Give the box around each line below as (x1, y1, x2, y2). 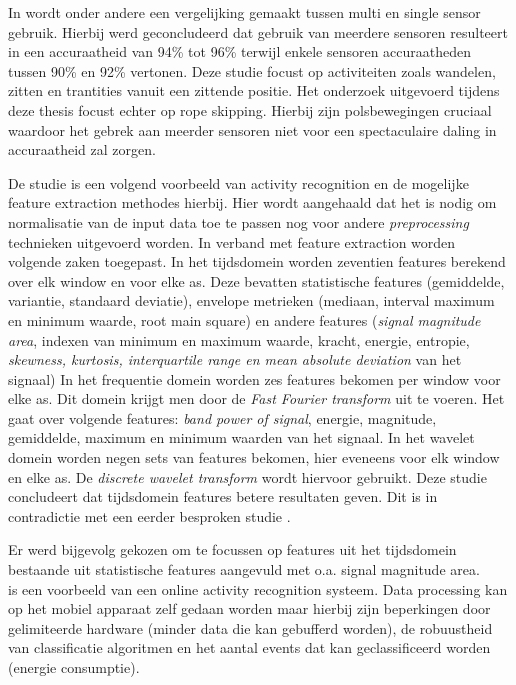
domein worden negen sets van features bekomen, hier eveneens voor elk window (8, 447, 500, 468)
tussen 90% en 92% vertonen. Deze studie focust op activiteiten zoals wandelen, (8, 60, 496, 81)
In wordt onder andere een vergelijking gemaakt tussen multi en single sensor (8, 2, 481, 22)
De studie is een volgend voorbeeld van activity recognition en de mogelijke (8, 172, 469, 193)
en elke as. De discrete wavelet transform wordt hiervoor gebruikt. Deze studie (8, 466, 487, 487)
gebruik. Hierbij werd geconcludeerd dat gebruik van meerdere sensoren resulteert (8, 21, 508, 42)
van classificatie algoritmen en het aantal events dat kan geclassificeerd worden (8, 637, 491, 658)
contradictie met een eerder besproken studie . (8, 505, 291, 526)
